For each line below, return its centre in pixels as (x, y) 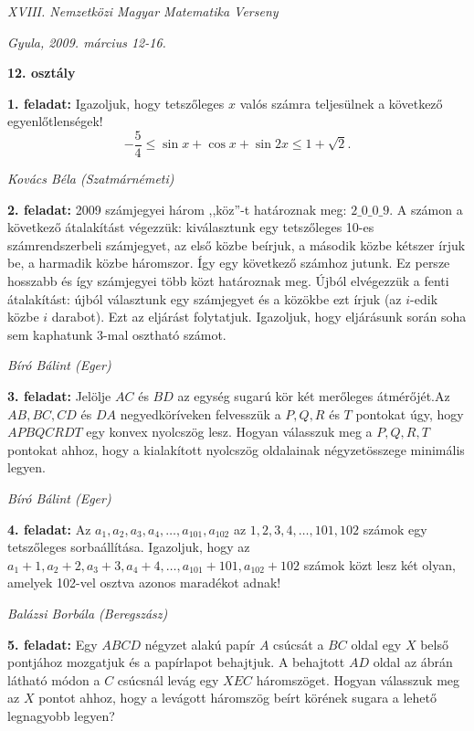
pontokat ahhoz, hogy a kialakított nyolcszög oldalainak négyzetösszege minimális (236, 449)
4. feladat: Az (49, 529)
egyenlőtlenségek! (55, 121)
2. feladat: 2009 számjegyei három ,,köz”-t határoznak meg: (177, 209)
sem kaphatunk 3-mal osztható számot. (117, 334)
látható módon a (54, 679)
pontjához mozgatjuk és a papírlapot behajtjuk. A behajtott (176, 662)
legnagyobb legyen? (61, 715)
